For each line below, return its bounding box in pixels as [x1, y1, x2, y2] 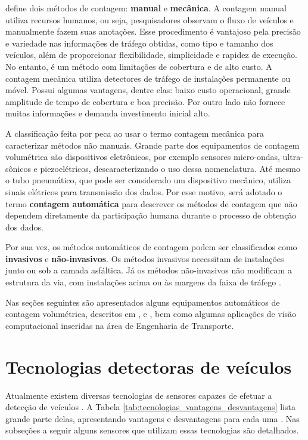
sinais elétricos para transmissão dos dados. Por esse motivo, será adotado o [5, 185, 282, 198]
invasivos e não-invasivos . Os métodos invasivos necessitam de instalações [5, 252, 284, 264]
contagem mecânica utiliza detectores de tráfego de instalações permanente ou [5, 72, 291, 84]
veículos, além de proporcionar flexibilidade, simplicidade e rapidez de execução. [5, 48, 297, 61]
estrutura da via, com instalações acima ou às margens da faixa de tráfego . [5, 276, 281, 288]
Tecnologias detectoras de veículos [5, 354, 292, 379]
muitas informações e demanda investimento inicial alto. [5, 107, 210, 119]
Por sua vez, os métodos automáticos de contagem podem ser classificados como [5, 241, 297, 253]
